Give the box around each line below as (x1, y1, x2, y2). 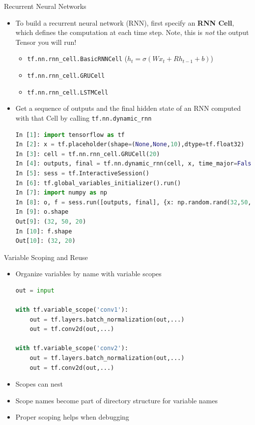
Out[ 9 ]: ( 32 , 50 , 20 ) (15, 218, 86, 225)
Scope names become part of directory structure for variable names (15, 395, 218, 405)
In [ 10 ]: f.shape (15, 228, 72, 235)
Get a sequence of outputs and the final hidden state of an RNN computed (15, 103, 241, 113)
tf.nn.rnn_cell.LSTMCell (27, 89, 109, 96)
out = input (15, 287, 55, 294)
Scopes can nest (15, 379, 63, 389)
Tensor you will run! (15, 36, 77, 47)
